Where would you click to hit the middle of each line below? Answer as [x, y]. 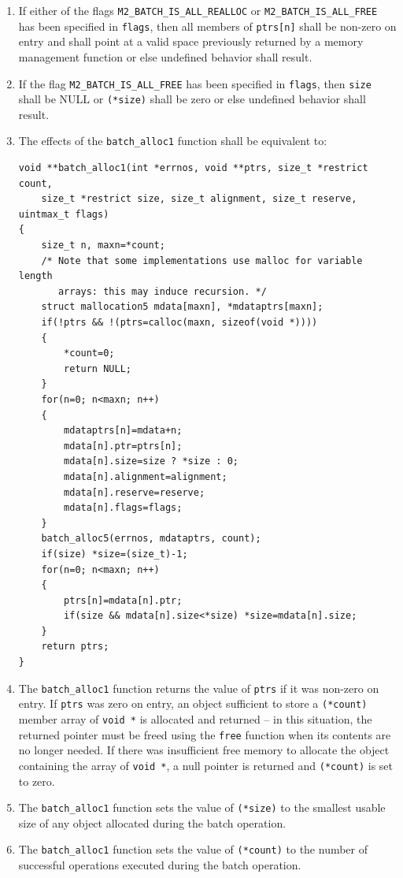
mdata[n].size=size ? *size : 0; [151, 461]
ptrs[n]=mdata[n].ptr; [123, 600]
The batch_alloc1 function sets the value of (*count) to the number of [193, 849]
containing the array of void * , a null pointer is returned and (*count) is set [205, 765]
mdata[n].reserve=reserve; [135, 492]
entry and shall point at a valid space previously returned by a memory [191, 41]
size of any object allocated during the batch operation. [152, 822]
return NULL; [98, 368]
